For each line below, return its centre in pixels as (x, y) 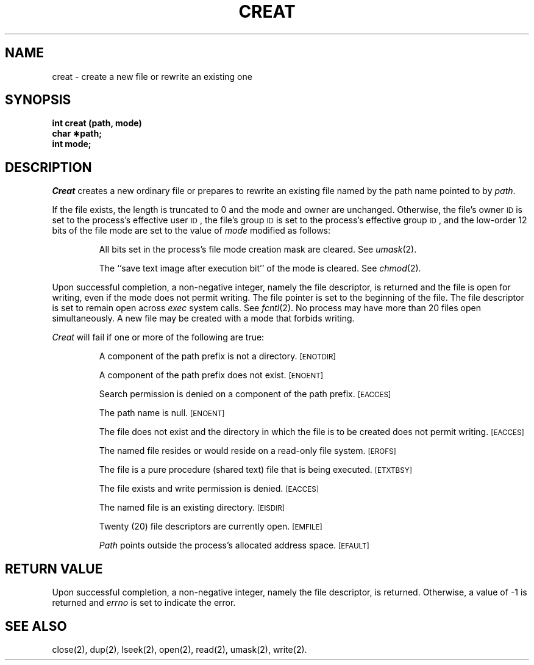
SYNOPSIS (38, 100)
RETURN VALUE (54, 569)
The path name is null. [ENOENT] (162, 413)
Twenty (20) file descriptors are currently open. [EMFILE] (211, 527)
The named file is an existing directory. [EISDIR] (192, 508)
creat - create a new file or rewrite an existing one (152, 76)
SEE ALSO (36, 626)
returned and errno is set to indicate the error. (144, 603)
